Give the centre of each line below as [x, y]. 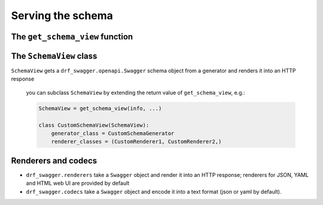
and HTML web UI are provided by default [78, 183]
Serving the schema [62, 15]
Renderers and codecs [54, 161]
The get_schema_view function [72, 37]
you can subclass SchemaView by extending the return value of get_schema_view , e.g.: [135, 92]
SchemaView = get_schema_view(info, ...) [100, 108]
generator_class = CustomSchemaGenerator [113, 133]
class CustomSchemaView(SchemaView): [94, 125]
